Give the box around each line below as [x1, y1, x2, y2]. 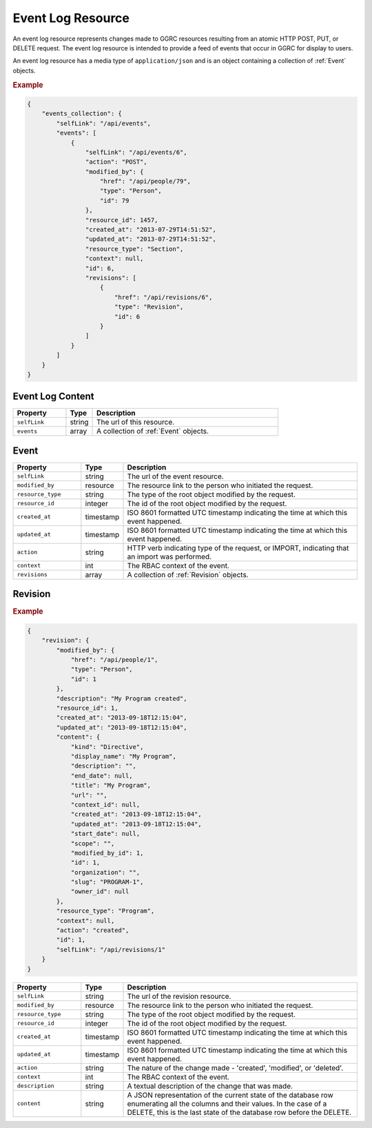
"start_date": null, [70, 830, 141, 838]
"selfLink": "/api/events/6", [85, 148, 187, 156]
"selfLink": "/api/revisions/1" [56, 946, 165, 953]
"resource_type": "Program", [56, 907, 155, 915]
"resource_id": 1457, [85, 216, 158, 224]
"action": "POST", [85, 158, 147, 166]
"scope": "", [70, 839, 115, 847]
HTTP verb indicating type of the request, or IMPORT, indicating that [127, 543, 349, 552]
